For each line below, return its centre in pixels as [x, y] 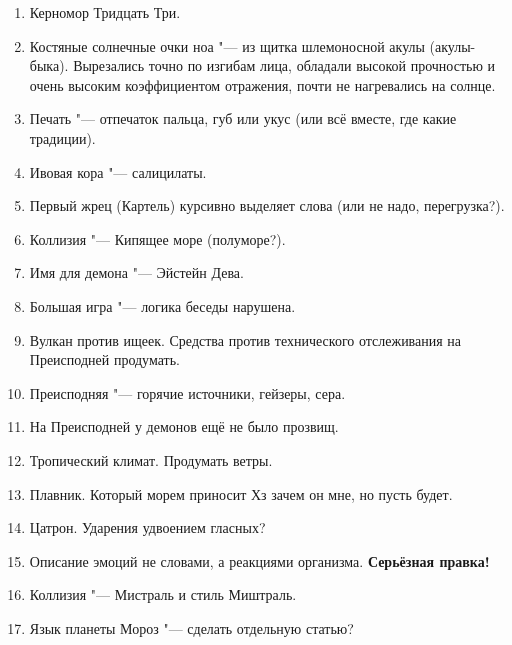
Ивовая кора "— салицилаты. [118, 171]
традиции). [62, 137]
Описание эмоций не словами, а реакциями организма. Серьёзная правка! [259, 560]
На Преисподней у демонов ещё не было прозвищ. [184, 426]
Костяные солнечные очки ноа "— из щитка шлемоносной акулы [227, 45]
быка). [49, 65]
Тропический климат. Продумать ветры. [151, 459]
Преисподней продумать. [104, 359]
